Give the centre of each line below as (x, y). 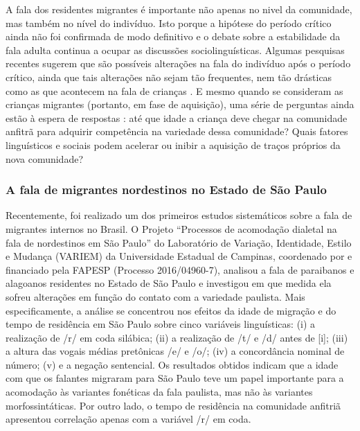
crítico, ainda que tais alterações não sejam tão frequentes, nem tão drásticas (169, 77)
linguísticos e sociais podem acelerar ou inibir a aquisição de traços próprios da (173, 144)
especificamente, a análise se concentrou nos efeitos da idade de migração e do (171, 310)
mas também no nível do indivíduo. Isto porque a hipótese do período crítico (169, 23)
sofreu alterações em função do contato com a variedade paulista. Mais (155, 296)
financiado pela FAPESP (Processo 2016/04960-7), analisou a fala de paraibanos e (180, 269)
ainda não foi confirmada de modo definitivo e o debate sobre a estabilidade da (173, 36)
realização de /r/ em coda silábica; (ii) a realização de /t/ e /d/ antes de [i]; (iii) (177, 337)
